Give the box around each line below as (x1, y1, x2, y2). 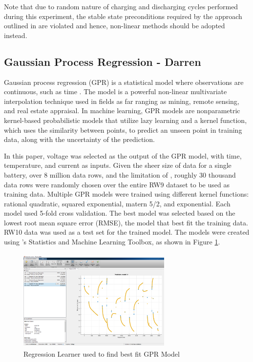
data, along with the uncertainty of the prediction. (4, 134, 155, 144)
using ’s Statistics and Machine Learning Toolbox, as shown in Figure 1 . (4, 237, 220, 247)
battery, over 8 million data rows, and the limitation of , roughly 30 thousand (4, 169, 236, 180)
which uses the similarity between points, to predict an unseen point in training (4, 124, 242, 135)
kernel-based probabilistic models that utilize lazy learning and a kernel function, (4, 115, 247, 125)
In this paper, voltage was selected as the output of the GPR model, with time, (4, 150, 242, 161)
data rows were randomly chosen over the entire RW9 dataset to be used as (4, 179, 230, 189)
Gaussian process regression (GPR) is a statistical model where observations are (4, 77, 244, 87)
